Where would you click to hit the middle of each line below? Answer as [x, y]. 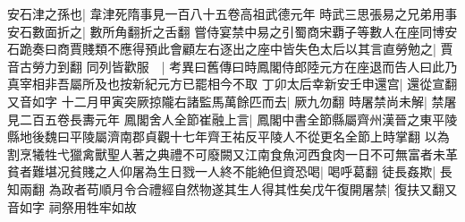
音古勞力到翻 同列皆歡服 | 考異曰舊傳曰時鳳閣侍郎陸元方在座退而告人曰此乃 [232, 66]
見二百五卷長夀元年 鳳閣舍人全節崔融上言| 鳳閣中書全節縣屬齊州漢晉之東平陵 [232, 119]
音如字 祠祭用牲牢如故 [72, 206]
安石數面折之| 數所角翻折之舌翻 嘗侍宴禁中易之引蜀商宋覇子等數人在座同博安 [232, 31]
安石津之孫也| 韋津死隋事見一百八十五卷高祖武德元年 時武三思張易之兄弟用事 [232, 13]
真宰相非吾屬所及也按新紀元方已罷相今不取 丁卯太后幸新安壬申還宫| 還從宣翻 [232, 84]
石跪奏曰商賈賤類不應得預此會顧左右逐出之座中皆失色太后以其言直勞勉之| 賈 [230, 49]
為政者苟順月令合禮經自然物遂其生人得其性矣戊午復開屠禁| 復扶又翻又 [253, 188]
